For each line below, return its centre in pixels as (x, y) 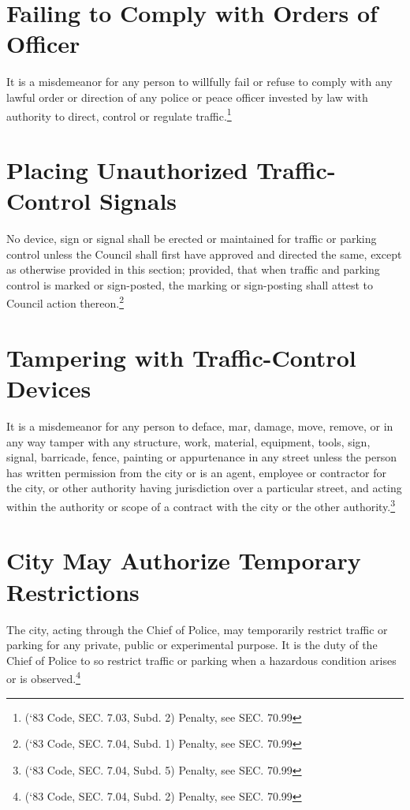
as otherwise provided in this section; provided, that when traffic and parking (193, 269)
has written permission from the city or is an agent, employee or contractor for (197, 472)
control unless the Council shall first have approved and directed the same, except (204, 254)
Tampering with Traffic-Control (181, 357)
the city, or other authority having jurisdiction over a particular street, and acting (204, 488)
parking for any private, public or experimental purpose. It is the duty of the (192, 645)
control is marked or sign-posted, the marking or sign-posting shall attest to (190, 284)
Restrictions (73, 591)
